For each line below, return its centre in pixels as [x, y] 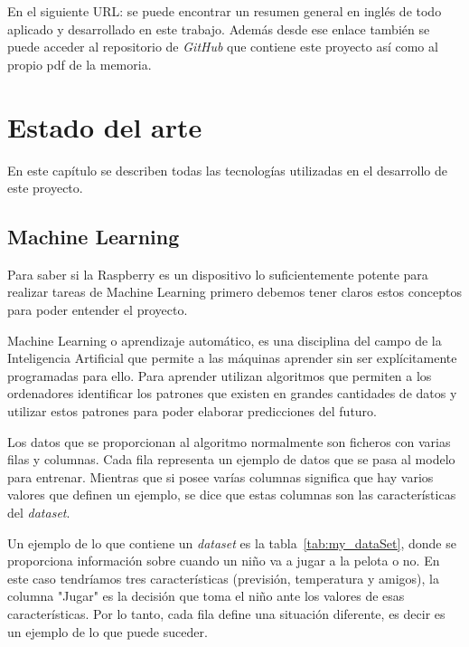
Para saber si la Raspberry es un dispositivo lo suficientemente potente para [218, 274]
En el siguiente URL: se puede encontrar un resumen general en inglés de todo [225, 11]
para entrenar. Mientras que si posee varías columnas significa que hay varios [220, 476]
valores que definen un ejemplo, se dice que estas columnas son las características [232, 495]
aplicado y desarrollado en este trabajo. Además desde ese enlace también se [219, 29]
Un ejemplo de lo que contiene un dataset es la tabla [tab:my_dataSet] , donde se [232, 542]
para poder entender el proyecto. [98, 310]
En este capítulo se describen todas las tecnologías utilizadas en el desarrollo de [228, 170]
